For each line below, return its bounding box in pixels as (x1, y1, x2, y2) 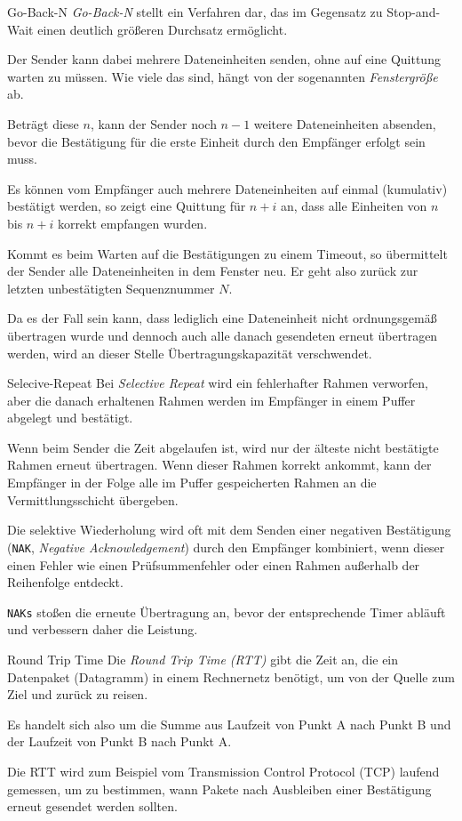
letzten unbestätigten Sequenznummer (7, 278, 215, 297)
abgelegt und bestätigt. (7, 408, 133, 427)
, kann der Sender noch (90, 114, 217, 133)
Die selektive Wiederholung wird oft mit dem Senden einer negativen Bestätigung (7, 520, 451, 539)
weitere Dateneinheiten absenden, (253, 114, 436, 133)
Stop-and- (386, 3, 441, 20)
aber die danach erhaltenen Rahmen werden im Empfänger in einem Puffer (7, 390, 416, 409)
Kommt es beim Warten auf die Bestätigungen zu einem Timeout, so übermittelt (7, 244, 448, 262)
